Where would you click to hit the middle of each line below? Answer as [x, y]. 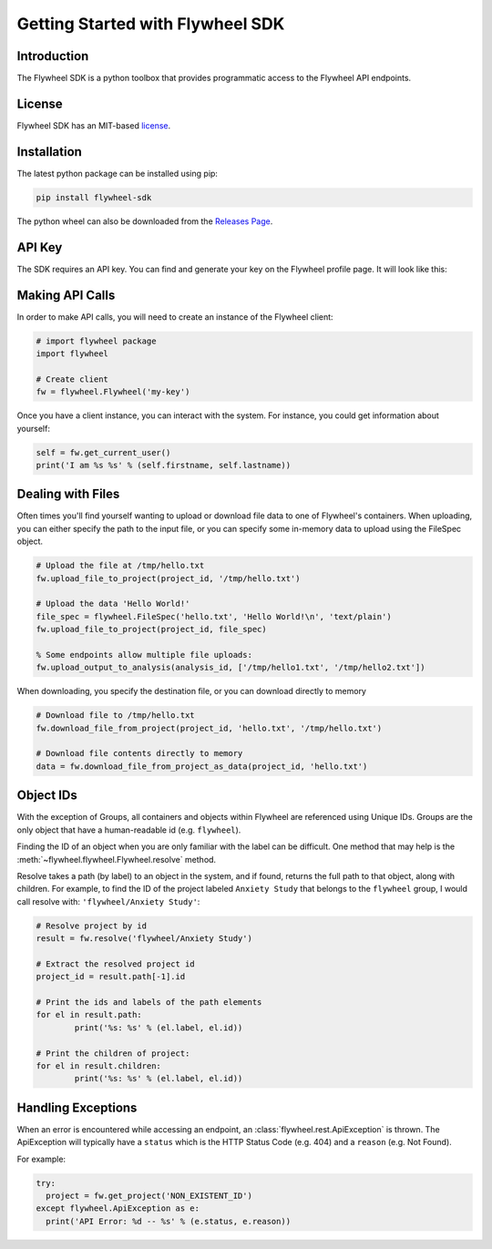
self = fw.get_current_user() [103, 452]
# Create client [72, 379]
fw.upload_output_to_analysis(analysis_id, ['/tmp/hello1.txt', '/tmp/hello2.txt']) [231, 668]
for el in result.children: [98, 1066]
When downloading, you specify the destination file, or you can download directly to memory [191, 691]
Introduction [53, 56]
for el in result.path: [89, 1015]
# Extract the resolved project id [115, 964]
